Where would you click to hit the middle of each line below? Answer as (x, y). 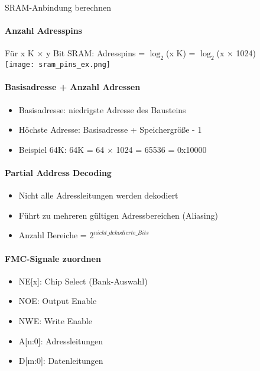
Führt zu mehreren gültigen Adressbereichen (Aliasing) (118, 215)
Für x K (19, 53)
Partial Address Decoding (58, 173)
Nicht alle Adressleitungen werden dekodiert (98, 195)
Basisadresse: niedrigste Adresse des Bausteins (102, 109)
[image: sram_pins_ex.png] (58, 65)
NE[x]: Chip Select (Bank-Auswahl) (83, 281)
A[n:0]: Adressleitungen (61, 340)
